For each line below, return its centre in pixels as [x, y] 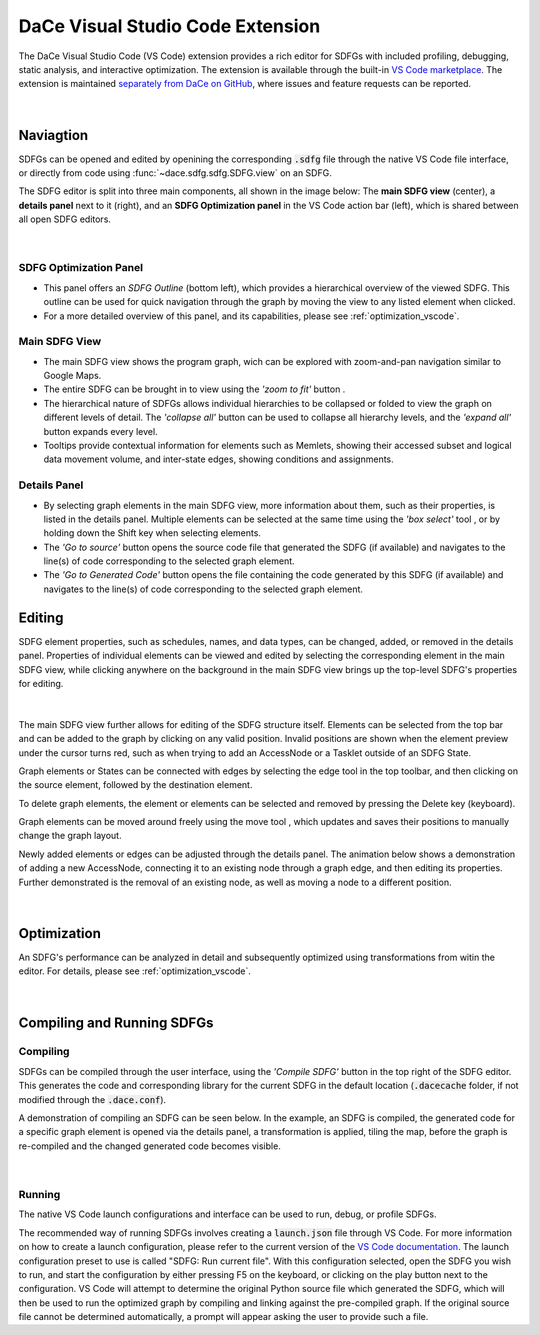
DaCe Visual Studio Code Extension [169, 26]
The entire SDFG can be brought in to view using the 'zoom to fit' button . [194, 389]
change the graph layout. [70, 836]
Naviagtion [53, 135]
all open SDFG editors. [65, 219]
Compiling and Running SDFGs [116, 1022]
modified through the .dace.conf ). [92, 1099]
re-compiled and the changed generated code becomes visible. [150, 1146]
